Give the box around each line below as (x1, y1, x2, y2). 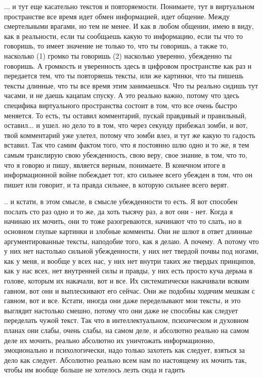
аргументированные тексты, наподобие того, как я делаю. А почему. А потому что (4, 235, 259, 246)
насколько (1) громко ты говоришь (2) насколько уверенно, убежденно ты (4, 50, 232, 61)
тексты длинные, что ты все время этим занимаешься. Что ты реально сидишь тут (4, 80, 258, 90)
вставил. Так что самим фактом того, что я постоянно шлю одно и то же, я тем (4, 139, 249, 150)
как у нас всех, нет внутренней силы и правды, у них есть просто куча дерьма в (4, 265, 252, 276)
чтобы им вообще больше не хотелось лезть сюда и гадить (4, 364, 185, 375)
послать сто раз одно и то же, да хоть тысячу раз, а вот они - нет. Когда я (4, 206, 233, 216)
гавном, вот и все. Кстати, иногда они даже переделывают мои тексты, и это (4, 295, 241, 306)
